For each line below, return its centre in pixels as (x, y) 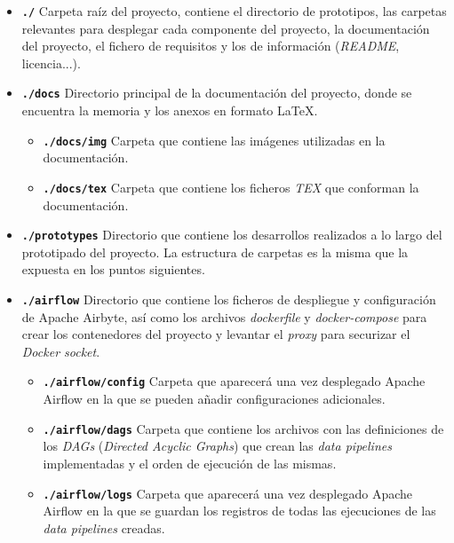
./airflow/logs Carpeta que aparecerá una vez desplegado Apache (227, 493)
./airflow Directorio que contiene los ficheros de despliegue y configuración (229, 299)
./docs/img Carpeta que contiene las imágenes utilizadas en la (214, 140)
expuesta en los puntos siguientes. (113, 269)
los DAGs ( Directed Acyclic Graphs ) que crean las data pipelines (217, 446)
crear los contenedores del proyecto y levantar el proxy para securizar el (216, 334)
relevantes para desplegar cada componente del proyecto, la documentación (226, 28)
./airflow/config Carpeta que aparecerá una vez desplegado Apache (234, 381)
